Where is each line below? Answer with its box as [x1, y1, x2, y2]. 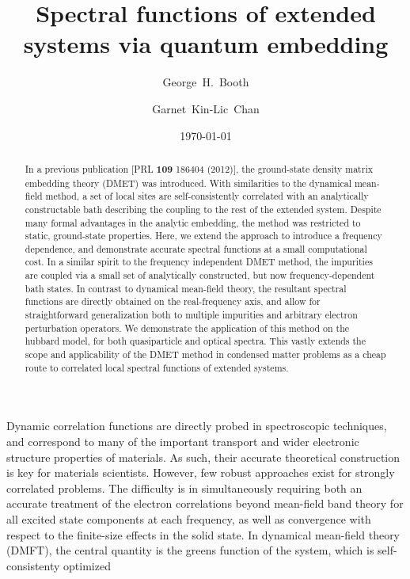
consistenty [6, 557, 60, 573]
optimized [63, 557, 111, 573]
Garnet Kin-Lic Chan [152, 100, 260, 116]
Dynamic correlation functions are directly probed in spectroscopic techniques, [6, 417, 387, 434]
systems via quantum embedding [23, 28, 389, 60]
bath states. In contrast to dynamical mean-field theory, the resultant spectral [25, 281, 347, 295]
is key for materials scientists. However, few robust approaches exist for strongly [6, 464, 395, 481]
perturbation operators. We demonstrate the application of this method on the [25, 321, 350, 334]
